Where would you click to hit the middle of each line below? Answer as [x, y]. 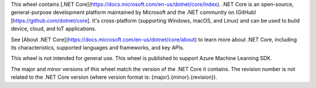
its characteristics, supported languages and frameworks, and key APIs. [97, 47]
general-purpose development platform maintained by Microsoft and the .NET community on [123, 12]
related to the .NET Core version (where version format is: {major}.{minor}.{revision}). [114, 77]
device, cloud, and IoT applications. [54, 29]
